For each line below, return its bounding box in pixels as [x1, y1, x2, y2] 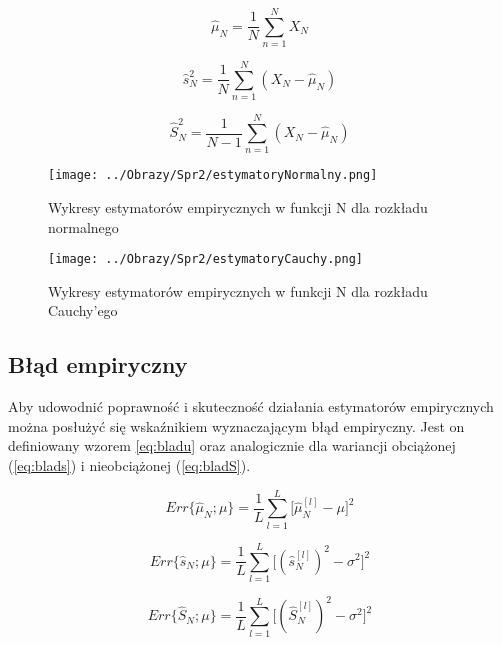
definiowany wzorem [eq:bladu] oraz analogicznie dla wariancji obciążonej [8, 435, 456, 456]
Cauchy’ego [48, 300, 118, 321]
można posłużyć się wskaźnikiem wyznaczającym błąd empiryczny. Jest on [8, 415, 465, 436]
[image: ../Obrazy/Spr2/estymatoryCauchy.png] [48, 252, 363, 267]
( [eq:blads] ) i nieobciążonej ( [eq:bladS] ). [8, 455, 251, 476]
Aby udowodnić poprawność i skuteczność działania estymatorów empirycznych [8, 396, 494, 417]
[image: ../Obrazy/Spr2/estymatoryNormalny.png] [48, 168, 378, 183]
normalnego [48, 216, 119, 237]
